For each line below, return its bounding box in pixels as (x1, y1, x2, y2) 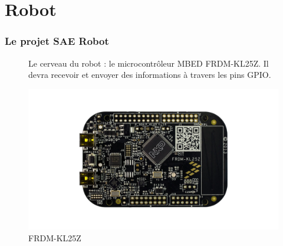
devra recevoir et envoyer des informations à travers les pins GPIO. (28, 68, 271, 81)
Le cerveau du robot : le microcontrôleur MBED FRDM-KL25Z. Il (28, 57, 269, 69)
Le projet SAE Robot (5, 34, 109, 48)
